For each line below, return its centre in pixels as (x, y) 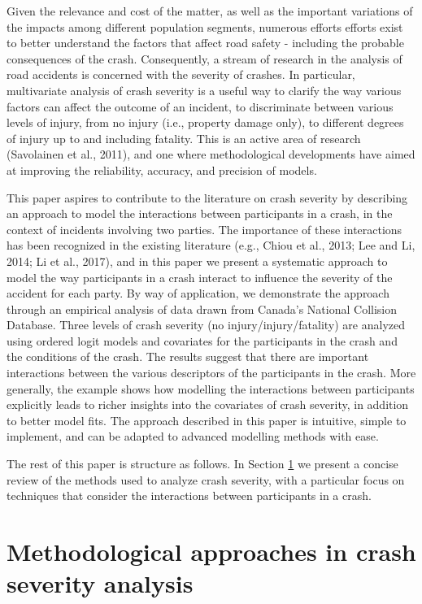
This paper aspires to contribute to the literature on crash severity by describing (207, 197)
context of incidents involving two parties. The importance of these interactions (204, 229)
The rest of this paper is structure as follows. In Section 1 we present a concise (202, 464)
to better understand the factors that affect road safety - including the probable (205, 43)
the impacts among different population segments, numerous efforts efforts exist (205, 26)
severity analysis (100, 583)
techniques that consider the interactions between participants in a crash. (189, 495)
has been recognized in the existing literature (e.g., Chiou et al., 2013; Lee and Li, (211, 245)
